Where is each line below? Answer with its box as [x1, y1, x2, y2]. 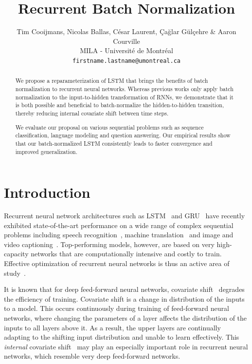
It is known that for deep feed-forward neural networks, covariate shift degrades [4, 284, 245, 294]
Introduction [4, 182, 90, 202]
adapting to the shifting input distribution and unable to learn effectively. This [4, 332, 239, 342]
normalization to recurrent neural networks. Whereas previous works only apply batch [15, 85, 234, 93]
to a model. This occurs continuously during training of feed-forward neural [4, 303, 229, 313]
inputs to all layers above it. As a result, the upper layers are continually [4, 322, 221, 332]
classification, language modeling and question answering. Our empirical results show [15, 131, 231, 139]
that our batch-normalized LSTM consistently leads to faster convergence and [15, 139, 213, 147]
